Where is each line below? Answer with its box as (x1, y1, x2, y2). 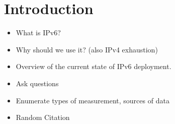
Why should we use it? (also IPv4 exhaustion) (16, 44, 158, 54)
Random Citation (16, 112, 70, 122)
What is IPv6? (16, 27, 61, 38)
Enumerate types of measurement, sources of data (16, 95, 169, 105)
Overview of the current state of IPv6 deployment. (16, 61, 171, 72)
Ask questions (16, 78, 59, 88)
